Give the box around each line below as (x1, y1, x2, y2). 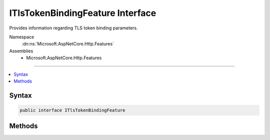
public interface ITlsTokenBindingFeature (19, 107, 125, 113)
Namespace (9, 34, 34, 40)
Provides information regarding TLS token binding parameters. (9, 25, 138, 31)
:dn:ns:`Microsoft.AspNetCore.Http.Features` (21, 41, 114, 47)
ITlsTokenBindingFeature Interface (9, 7, 156, 18)
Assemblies (9, 48, 33, 54)
